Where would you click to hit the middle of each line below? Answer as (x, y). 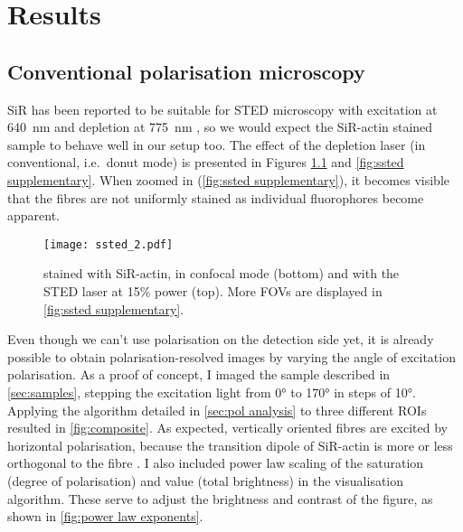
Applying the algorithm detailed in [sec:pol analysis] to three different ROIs (217, 410)
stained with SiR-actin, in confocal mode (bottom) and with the (222, 273)
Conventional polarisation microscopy (186, 71)
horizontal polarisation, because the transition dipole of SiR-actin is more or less (230, 445)
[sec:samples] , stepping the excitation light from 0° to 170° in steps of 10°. (212, 392)
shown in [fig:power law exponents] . (105, 516)
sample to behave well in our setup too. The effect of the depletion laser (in (217, 144)
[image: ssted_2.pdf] (109, 244)
